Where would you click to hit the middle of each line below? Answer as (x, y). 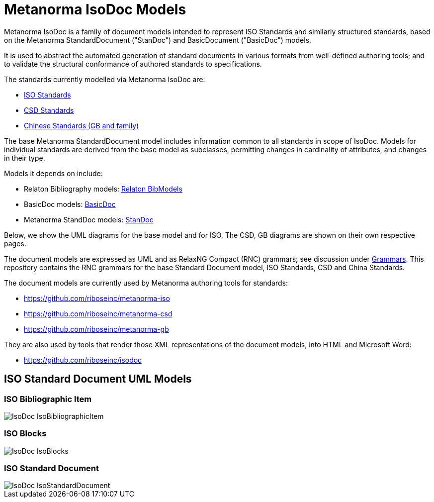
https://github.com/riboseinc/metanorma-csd (98, 313)
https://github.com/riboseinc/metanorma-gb (96, 329)
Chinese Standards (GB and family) (82, 125)
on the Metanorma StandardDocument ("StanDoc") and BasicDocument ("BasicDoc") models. (158, 40)
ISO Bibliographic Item (48, 399)
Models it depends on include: (53, 173)
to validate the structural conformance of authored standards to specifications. (133, 64)
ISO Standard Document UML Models (98, 379)
